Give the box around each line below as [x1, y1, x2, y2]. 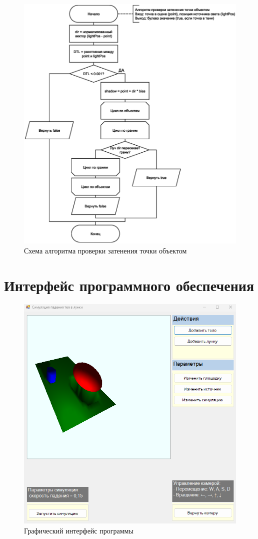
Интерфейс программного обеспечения [4, 275, 254, 295]
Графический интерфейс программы [24, 525, 133, 535]
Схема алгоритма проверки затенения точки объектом [24, 245, 187, 255]
